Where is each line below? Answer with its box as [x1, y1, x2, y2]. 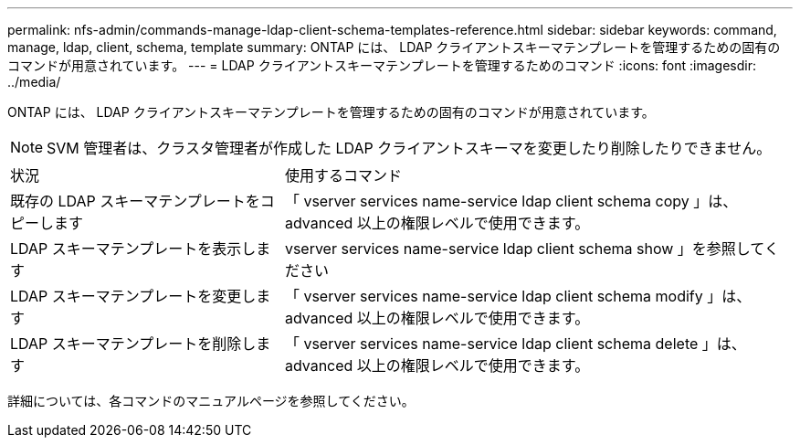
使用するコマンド [284, 166, 402, 185]
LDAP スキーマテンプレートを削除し [10, 334, 257, 353]
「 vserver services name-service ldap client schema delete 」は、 [284, 334, 746, 353]
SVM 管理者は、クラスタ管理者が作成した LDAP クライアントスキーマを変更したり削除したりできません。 [47, 139, 772, 157]
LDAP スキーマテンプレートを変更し [10, 287, 257, 305]
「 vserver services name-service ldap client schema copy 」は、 [284, 192, 738, 210]
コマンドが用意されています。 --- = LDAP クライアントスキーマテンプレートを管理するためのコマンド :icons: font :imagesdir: [7, 58, 756, 73]
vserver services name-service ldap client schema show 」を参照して [284, 239, 764, 258]
